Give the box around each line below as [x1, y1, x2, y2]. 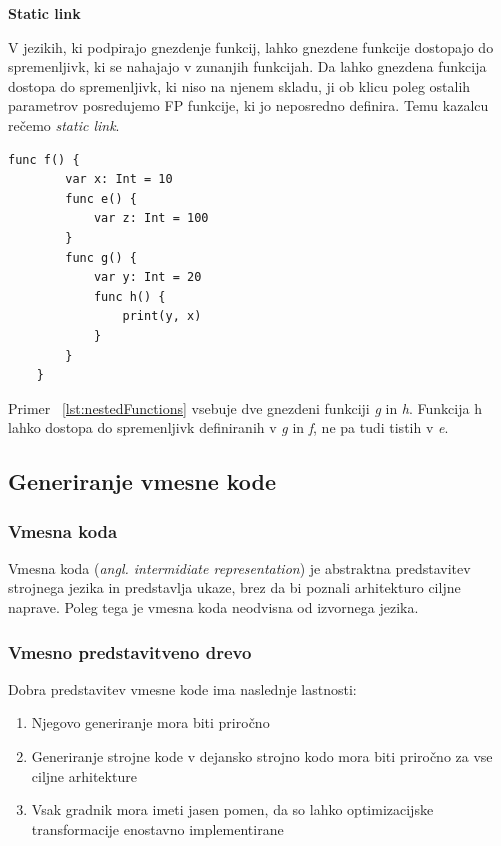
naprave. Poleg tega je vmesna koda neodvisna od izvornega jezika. [8, 597, 419, 618]
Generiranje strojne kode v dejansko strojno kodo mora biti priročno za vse [31, 746, 493, 767]
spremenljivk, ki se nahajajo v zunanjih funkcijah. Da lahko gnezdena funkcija [8, 56, 487, 77]
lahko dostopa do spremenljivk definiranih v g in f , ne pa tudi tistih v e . [8, 417, 449, 438]
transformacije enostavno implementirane [31, 818, 284, 839]
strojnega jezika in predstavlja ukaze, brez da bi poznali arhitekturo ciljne [8, 577, 461, 598]
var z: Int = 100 [93, 211, 209, 226]
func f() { [8, 152, 80, 167]
